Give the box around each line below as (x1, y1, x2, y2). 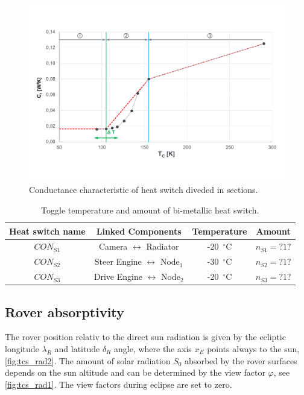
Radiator (146, 240, 179, 253)
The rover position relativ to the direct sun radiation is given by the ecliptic (5, 330, 286, 343)
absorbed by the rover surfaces (185, 354, 297, 367)
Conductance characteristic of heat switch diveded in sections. (29, 183, 258, 196)
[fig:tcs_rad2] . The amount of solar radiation (5, 354, 171, 367)
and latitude (54, 342, 100, 355)
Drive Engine (93, 270, 142, 283)
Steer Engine (94, 255, 142, 268)
